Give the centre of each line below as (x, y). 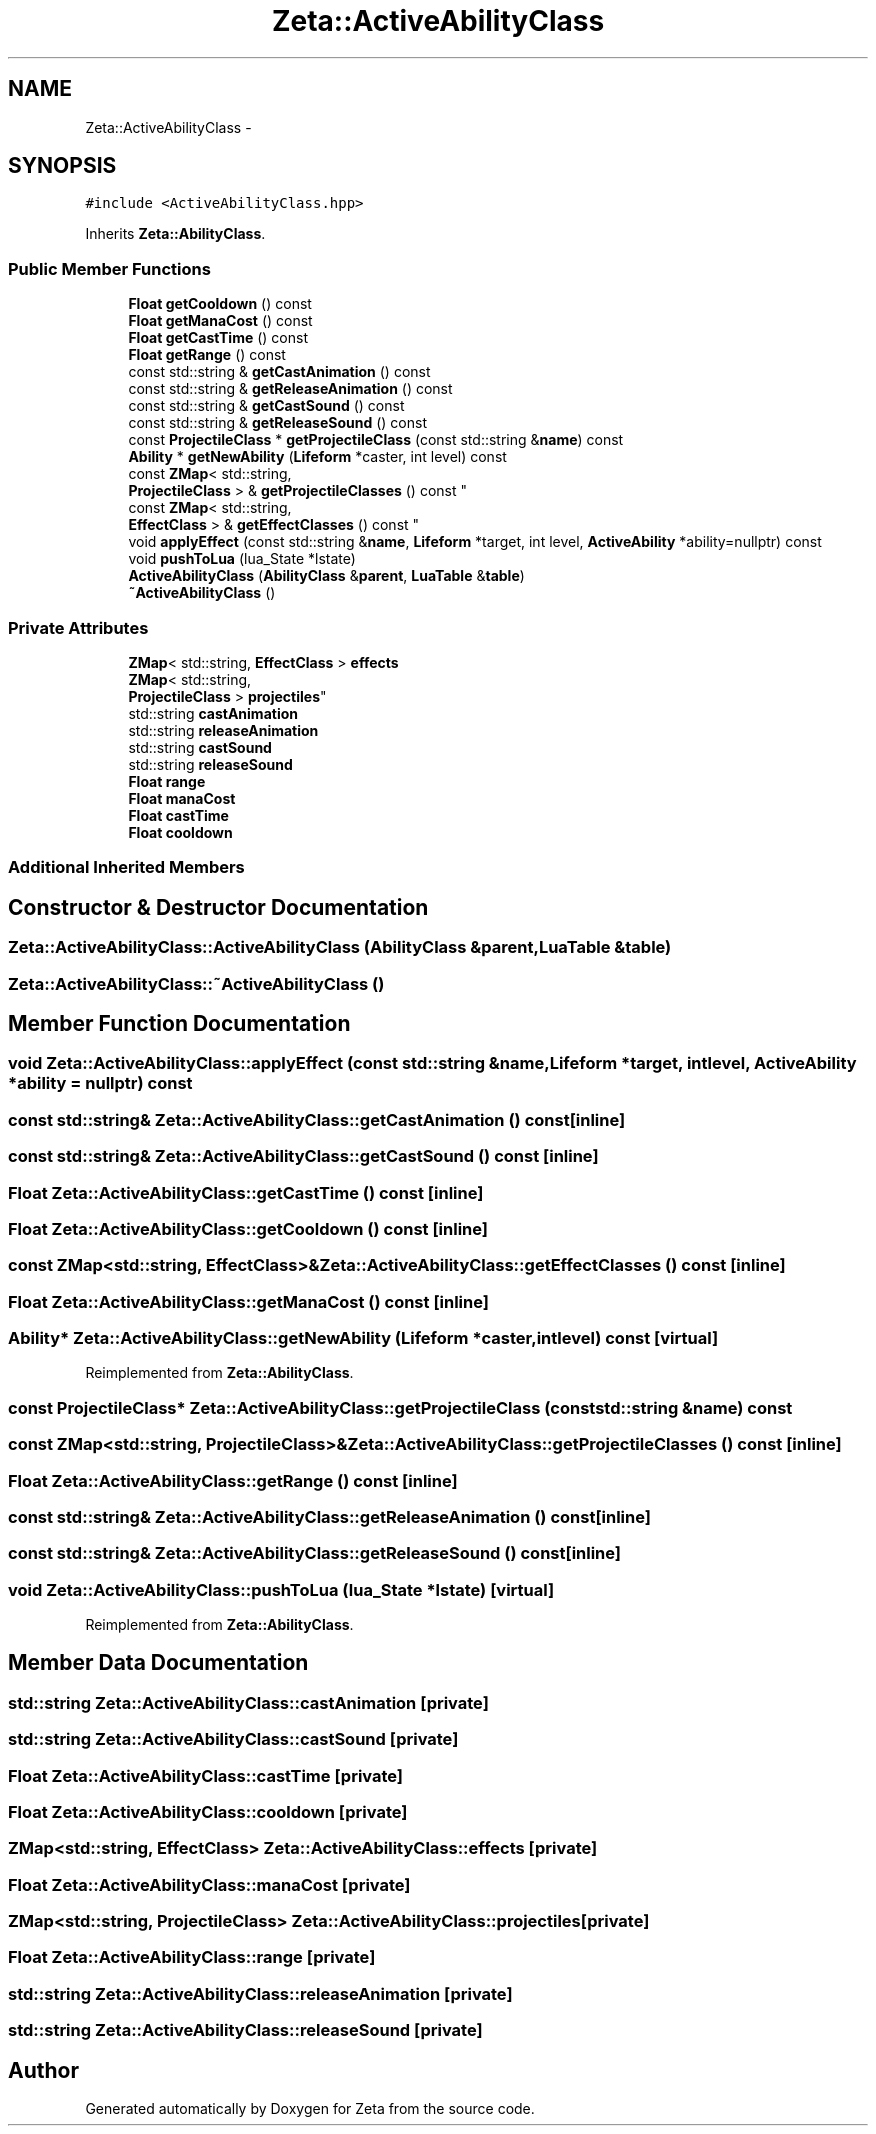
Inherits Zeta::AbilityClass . (175, 234)
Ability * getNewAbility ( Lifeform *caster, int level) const (317, 457)
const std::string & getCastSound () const (266, 406)
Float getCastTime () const (218, 338)
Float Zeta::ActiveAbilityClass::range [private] (192, 1957)
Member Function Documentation (179, 1023)
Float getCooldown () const (220, 304)
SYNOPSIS (62, 166)
